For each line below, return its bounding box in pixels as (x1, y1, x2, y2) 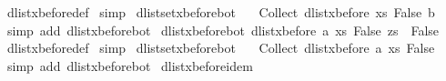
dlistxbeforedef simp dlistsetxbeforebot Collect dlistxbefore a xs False (6, 38, 435, 57)
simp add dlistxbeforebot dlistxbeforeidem (6, 56, 253, 75)
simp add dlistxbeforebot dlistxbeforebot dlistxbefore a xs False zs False (6, 20, 440, 39)
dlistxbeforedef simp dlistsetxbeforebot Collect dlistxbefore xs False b (6, 3, 435, 21)
